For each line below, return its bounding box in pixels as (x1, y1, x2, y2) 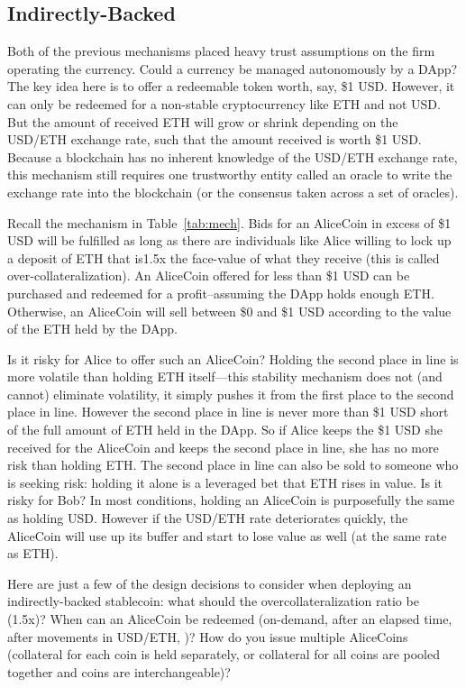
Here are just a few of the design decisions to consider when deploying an (7, 573, 412, 592)
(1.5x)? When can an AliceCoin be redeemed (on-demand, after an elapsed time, (7, 610, 452, 628)
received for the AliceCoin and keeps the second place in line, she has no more (7, 437, 439, 456)
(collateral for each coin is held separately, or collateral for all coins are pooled (7, 645, 441, 664)
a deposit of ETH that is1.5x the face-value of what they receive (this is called (7, 248, 440, 267)
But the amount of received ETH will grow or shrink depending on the (7, 112, 398, 131)
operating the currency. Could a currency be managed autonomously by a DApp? (7, 59, 458, 78)
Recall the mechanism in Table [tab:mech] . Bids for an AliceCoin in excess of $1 (7, 213, 452, 232)
